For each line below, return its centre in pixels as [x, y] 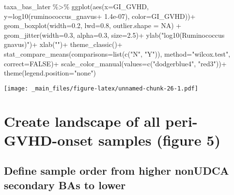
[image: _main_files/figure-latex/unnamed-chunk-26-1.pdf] [101, 88]
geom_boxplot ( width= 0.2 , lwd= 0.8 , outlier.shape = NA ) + [93, 25]
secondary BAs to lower [65, 185]
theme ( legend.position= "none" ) [50, 73]
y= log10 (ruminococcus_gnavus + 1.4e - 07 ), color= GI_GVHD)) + [100, 16]
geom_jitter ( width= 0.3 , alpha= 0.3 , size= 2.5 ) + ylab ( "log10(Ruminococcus [114, 35]
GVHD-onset [49, 140]
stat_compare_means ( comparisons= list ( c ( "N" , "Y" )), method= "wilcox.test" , [117, 53]
